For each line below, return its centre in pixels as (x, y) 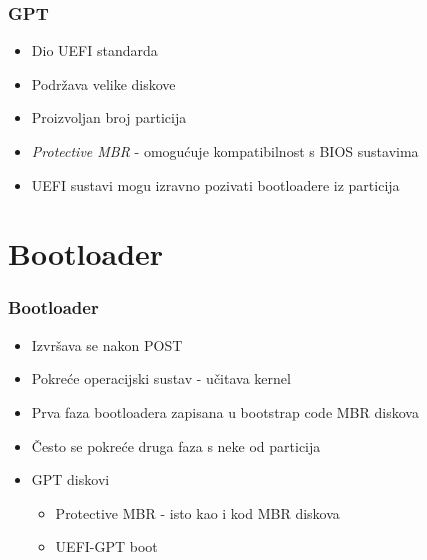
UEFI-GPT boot (106, 546)
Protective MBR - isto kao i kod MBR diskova (197, 512)
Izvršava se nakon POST (107, 344)
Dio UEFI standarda (94, 50)
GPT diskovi (70, 479)
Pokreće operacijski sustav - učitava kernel (161, 378)
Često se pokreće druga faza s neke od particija (176, 445)
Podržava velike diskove (103, 83)
